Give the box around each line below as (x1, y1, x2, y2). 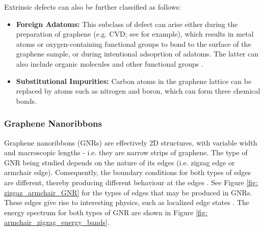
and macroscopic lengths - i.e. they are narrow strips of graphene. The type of (4, 147, 248, 158)
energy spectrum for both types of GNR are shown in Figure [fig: (4, 207, 207, 217)
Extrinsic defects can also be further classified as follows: (4, 2, 181, 12)
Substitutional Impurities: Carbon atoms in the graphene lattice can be (16, 75, 252, 86)
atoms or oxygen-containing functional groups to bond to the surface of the (16, 38, 251, 49)
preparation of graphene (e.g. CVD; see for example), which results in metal (16, 28, 254, 39)
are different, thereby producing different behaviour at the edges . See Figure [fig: (4, 177, 258, 187)
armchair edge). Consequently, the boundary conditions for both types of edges (4, 167, 251, 178)
